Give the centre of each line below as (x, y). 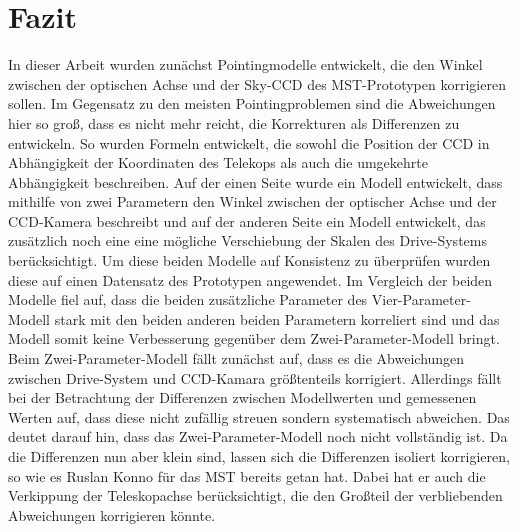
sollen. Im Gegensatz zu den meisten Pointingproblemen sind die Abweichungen (252, 103)
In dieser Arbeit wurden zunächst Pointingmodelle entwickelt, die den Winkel (245, 64)
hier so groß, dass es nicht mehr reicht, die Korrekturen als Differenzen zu (234, 122)
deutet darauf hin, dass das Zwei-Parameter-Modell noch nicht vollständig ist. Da (258, 436)
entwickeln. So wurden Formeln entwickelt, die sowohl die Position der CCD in (249, 142)
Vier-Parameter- (421, 299)
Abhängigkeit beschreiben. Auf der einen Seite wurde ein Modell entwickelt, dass (255, 181)
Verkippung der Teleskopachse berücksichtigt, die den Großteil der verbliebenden (255, 495)
